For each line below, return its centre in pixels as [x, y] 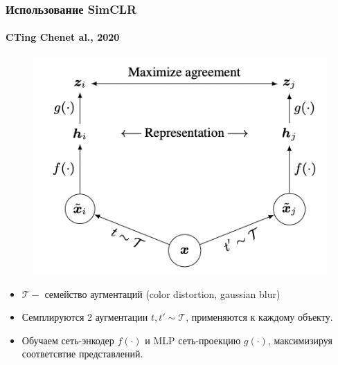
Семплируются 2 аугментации [85, 317]
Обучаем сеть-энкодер [68, 340]
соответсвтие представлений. [82, 354]
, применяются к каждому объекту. [259, 317]
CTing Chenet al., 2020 [63, 37]
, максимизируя [300, 340]
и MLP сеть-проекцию [193, 340]
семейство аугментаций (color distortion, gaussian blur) [162, 293]
